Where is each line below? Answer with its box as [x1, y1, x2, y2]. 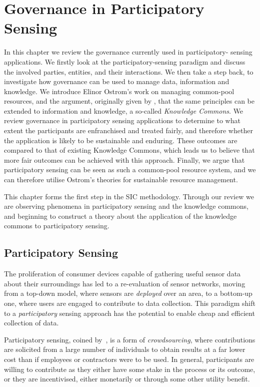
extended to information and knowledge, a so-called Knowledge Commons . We [4, 105, 243, 116]
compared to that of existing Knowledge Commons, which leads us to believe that [4, 145, 255, 155]
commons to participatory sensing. [4, 220, 109, 231]
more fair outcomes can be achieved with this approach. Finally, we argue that [4, 154, 245, 165]
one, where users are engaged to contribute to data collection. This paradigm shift [4, 297, 255, 308]
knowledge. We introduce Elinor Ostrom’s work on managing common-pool [4, 86, 234, 96]
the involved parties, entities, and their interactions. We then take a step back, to [4, 66, 253, 77]
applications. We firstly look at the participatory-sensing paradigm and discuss [4, 56, 245, 67]
